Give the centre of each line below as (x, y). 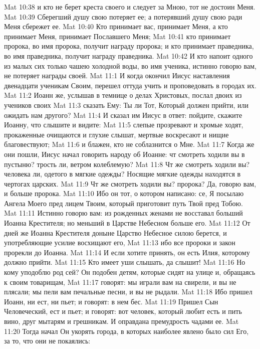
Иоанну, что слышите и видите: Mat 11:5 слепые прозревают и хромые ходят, (124, 125)
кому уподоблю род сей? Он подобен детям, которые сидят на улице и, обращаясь (130, 272)
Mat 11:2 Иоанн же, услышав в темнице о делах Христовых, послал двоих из (123, 95)
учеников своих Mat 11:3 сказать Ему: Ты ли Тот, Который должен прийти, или (126, 105)
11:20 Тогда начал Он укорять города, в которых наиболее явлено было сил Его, (126, 331)
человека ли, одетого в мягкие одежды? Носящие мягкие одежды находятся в (122, 174)
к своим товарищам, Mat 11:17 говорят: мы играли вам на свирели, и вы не (120, 282)
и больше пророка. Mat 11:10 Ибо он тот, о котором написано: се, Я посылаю (124, 193)
